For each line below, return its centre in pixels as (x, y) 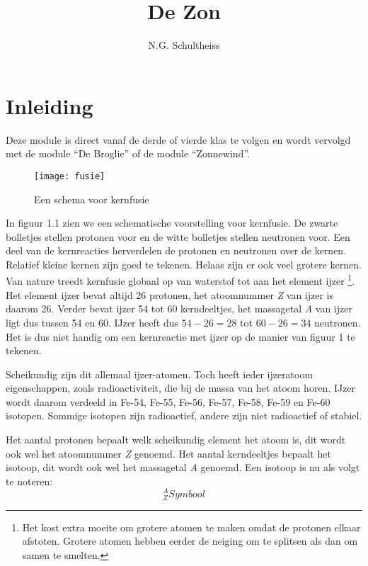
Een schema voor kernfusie (92, 199)
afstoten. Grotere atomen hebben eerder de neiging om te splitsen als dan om (190, 541)
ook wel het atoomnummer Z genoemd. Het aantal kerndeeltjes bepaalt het (168, 453)
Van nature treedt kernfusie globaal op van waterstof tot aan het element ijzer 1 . (180, 280)
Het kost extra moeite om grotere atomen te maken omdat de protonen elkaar (191, 527)
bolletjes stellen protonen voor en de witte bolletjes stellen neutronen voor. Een (178, 236)
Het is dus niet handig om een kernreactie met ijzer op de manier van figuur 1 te (180, 336)
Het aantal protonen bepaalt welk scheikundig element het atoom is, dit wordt (176, 440)
